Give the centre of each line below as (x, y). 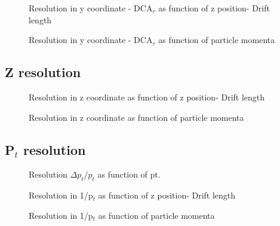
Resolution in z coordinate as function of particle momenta (136, 117)
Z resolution (43, 72)
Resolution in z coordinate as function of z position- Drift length (147, 97)
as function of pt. (129, 174)
